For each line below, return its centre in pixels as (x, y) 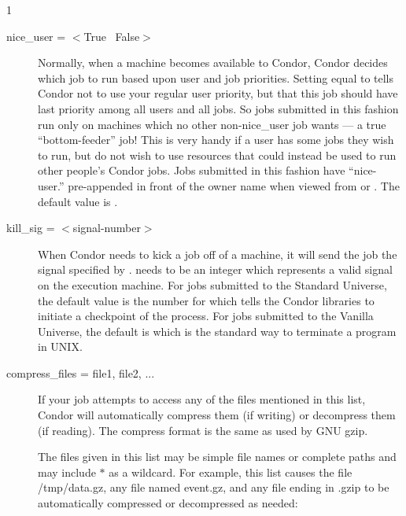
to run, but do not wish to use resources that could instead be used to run (217, 155)
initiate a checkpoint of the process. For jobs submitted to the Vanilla (206, 316)
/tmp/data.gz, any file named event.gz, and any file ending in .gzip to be (214, 487)
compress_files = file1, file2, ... (81, 372)
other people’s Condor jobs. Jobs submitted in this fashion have (192, 170)
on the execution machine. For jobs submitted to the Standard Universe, (212, 284)
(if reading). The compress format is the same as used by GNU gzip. (203, 430)
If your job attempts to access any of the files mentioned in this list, (202, 399)
